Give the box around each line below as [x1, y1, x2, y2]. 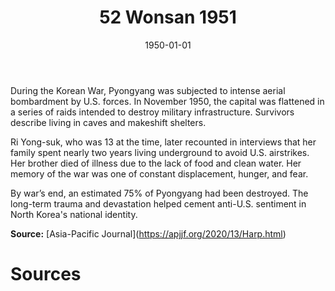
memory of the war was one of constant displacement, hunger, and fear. [10, 167, 309, 180]
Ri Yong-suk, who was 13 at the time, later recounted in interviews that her [10, 136, 317, 148]
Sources [10, 263, 82, 286]
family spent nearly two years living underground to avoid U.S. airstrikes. [10, 146, 310, 158]
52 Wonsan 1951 [99, 6, 237, 29]
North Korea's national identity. [10, 208, 138, 220]
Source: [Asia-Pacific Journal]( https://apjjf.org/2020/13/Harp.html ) [10, 227, 287, 240]
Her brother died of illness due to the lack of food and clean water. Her [10, 157, 302, 169]
